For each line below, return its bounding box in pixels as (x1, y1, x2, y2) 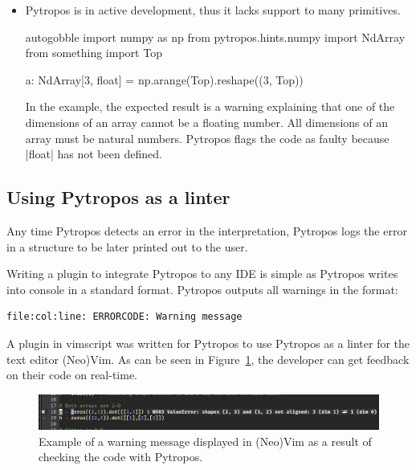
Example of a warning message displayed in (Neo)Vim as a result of (39, 432, 372, 449)
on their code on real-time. (6, 366, 138, 383)
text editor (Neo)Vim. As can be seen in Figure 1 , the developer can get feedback (6, 350, 410, 367)
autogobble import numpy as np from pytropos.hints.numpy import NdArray (25, 28, 406, 45)
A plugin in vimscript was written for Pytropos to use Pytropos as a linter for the (6, 334, 410, 351)
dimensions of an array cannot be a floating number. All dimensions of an (25, 113, 388, 130)
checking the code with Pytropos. (39, 448, 203, 465)
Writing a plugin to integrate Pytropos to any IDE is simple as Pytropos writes (6, 265, 398, 282)
